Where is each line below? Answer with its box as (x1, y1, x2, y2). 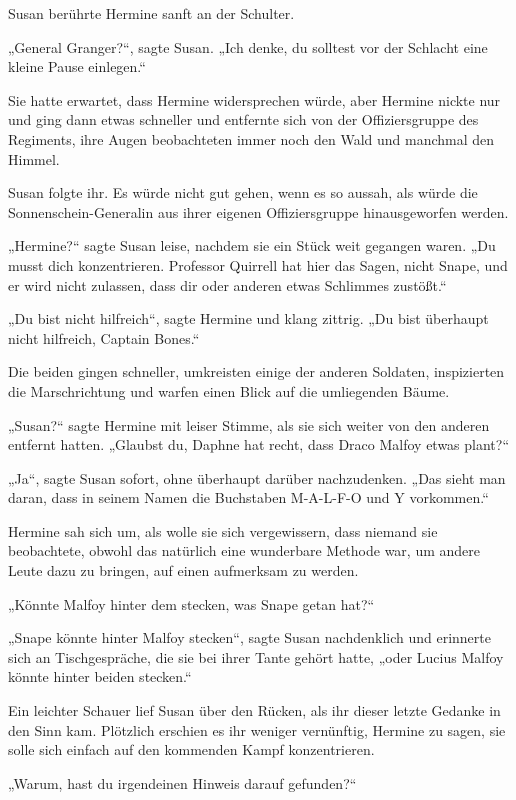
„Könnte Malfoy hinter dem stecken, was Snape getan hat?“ (8, 593, 375, 614)
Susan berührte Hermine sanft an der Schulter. (8, 3, 295, 23)
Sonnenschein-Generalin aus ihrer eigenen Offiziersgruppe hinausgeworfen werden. (8, 201, 509, 222)
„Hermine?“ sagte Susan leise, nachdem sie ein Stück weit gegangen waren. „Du (8, 235, 496, 256)
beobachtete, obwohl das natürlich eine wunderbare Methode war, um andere (8, 540, 481, 561)
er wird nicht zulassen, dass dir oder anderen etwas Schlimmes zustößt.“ (8, 274, 447, 295)
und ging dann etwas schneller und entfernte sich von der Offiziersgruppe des (8, 109, 479, 130)
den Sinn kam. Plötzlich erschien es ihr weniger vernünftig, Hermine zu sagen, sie (8, 719, 506, 740)
